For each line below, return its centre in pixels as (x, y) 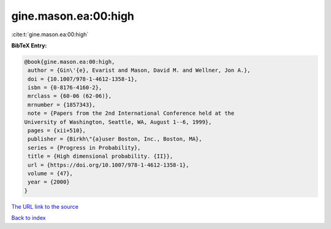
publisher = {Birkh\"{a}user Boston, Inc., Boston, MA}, (115, 139)
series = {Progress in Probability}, (84, 148)
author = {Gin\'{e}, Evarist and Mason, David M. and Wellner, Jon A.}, (139, 70)
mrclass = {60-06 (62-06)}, (70, 96)
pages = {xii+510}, (57, 131)
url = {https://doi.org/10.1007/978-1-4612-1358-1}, (108, 165)
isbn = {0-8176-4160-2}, (65, 88)
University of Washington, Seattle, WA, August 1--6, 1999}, (118, 122)
